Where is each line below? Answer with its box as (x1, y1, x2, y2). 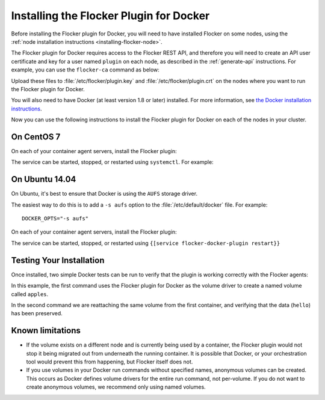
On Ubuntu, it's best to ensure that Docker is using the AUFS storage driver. (11, 190, 198, 198)
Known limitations (11, 326, 81, 336)
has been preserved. (11, 310, 63, 317)
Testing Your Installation (11, 255, 105, 265)
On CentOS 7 (11, 132, 61, 142)
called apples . (11, 290, 49, 297)
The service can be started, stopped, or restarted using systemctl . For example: (11, 159, 214, 166)
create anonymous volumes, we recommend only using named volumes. (26, 383, 206, 390)
